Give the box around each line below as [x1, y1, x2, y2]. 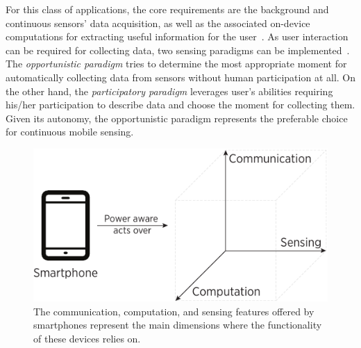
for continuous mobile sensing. [6, 124, 134, 139]
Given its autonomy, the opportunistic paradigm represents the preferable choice [6, 110, 348, 125]
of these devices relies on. [33, 331, 141, 345]
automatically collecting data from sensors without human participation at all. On [6, 69, 355, 84]
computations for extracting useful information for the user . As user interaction [6, 29, 349, 44]
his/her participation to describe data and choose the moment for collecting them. [6, 97, 355, 112]
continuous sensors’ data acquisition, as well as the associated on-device [6, 15, 310, 30]
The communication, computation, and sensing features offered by [33, 304, 314, 318]
